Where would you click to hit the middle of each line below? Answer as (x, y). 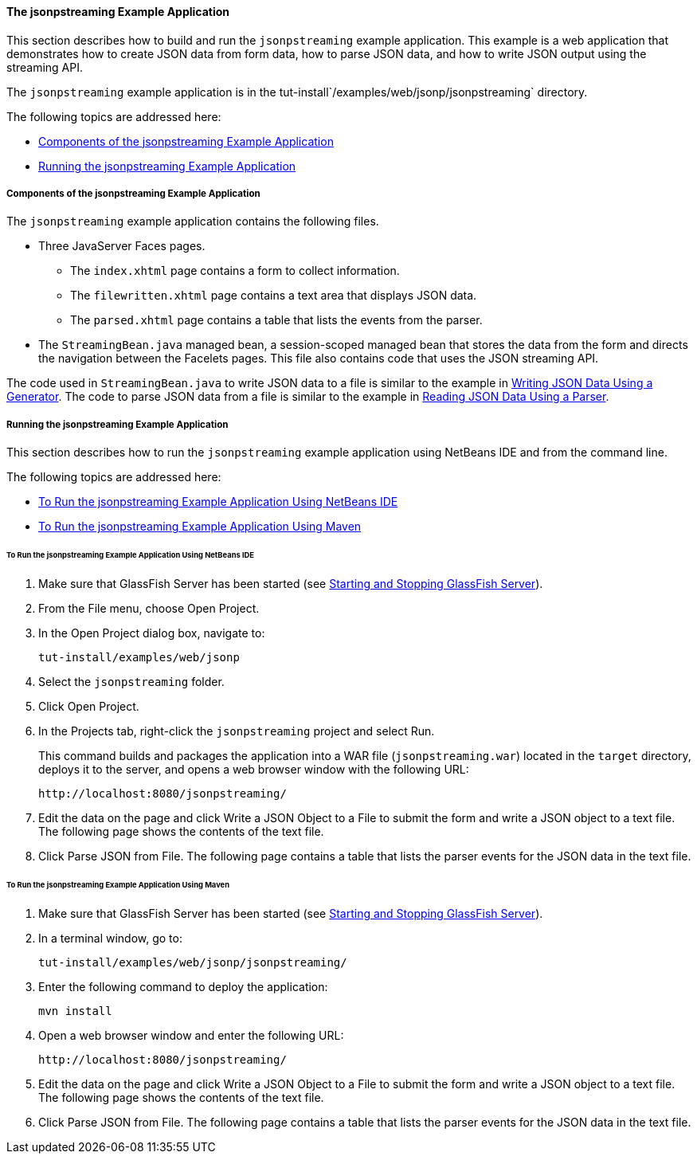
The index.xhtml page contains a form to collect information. (235, 271)
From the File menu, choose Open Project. (149, 608)
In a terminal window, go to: (110, 938)
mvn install (75, 1011)
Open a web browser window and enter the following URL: (191, 1035)
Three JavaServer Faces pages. (122, 246)
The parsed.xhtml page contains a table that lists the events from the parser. (276, 320)
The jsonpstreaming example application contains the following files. (193, 221)
